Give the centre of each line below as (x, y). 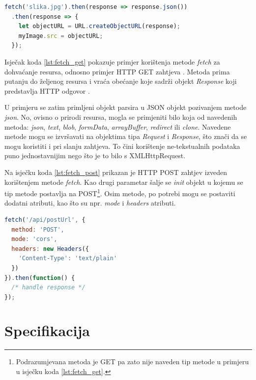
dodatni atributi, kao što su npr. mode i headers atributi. (90, 203)
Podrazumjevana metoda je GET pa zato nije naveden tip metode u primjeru (132, 362)
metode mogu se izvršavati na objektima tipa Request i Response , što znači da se (126, 136)
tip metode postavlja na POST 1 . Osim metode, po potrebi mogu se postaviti (120, 192)
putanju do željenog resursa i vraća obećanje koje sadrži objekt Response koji (121, 81)
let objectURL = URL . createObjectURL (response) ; (100, 26)
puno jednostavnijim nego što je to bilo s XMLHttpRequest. (95, 155)
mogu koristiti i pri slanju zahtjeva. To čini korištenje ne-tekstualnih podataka (122, 146)
